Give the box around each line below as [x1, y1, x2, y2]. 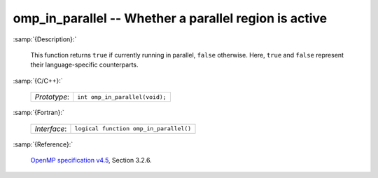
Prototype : [34, 92, 70, 102]
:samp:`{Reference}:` [13, 140, 73, 149]
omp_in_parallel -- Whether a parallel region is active [13, 11, 328, 26]
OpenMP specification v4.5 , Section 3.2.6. [30, 156, 152, 164]
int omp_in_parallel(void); [77, 93, 167, 101]
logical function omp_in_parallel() [74, 125, 192, 132]
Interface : [34, 123, 67, 133]
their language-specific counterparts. [30, 60, 139, 69]
